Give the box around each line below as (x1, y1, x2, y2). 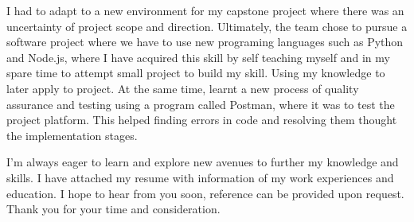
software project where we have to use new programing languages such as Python (6, 33, 404, 50)
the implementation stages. (6, 127, 138, 143)
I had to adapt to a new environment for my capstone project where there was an (6, 2, 404, 18)
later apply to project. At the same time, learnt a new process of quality (6, 80, 359, 96)
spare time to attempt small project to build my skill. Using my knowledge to (6, 64, 385, 81)
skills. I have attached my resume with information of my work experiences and (6, 169, 394, 185)
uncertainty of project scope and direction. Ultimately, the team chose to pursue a (6, 18, 408, 34)
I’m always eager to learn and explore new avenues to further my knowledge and (6, 154, 399, 170)
